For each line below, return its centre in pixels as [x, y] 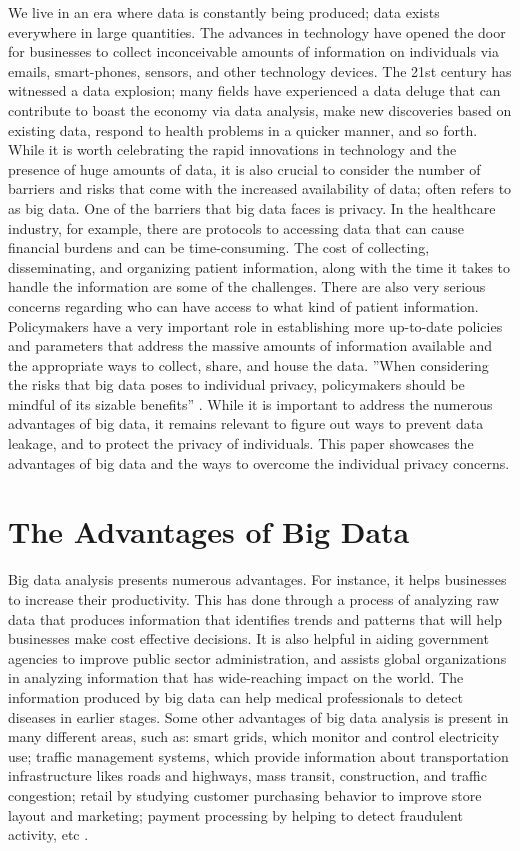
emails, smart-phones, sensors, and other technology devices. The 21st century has [260, 70]
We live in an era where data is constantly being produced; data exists [224, 12]
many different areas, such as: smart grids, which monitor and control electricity [254, 736]
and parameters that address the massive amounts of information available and [250, 345]
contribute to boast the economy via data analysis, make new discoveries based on [260, 109]
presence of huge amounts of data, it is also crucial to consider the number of [244, 168]
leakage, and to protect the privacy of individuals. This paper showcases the [241, 443]
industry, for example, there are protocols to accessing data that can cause [236, 227]
